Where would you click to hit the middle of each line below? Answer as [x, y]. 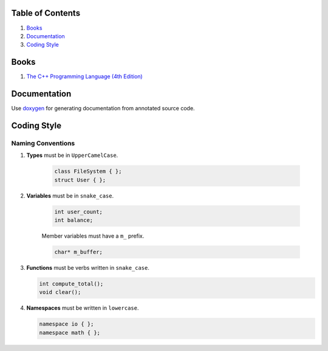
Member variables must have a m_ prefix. [93, 236]
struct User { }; [80, 180]
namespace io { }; [67, 324]
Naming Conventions [43, 143]
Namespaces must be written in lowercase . [83, 308]
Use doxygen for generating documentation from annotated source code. [103, 109]
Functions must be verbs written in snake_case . [88, 267]
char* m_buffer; [79, 252]
